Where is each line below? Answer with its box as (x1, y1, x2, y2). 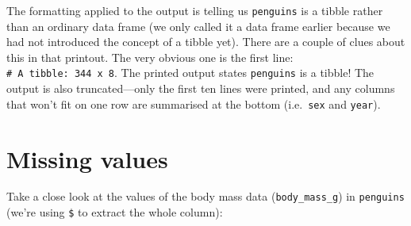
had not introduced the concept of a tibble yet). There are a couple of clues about (6, 33, 405, 50)
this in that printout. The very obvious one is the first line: (6, 48, 294, 65)
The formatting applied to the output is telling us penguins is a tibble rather (6, 2, 383, 18)
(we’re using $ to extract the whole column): (6, 204, 223, 220)
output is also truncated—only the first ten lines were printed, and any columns (6, 80, 395, 97)
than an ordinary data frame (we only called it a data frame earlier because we (6, 17, 390, 34)
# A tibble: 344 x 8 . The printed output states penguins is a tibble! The (6, 64, 375, 81)
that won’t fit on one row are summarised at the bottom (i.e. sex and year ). (6, 95, 381, 112)
